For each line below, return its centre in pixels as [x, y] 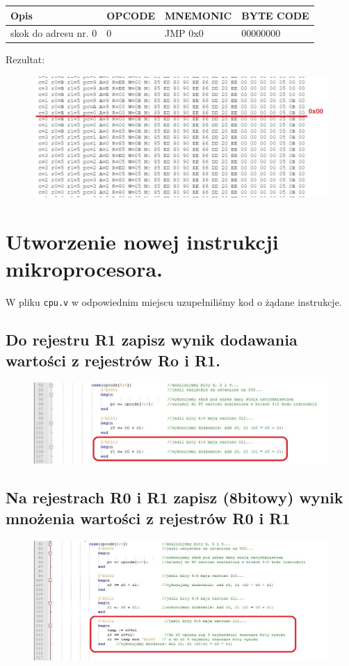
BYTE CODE [275, 15]
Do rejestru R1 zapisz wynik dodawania [152, 340]
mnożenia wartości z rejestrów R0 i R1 [148, 518]
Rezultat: [25, 59]
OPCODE [131, 15]
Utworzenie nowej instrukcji [142, 241]
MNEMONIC [198, 15]
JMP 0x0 [184, 33]
